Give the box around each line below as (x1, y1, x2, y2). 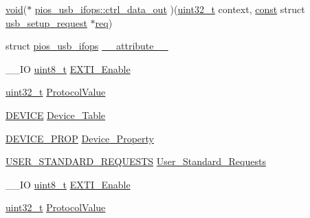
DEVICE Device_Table (5, 107, 106, 122)
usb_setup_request (5, 15, 87, 30)
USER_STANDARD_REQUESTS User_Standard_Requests (5, 154, 266, 168)
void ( (5, 2, 27, 16)
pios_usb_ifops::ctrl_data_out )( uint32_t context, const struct (34, 2, 305, 16)
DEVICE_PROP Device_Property (5, 131, 154, 145)
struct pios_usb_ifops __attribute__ (5, 39, 168, 53)
